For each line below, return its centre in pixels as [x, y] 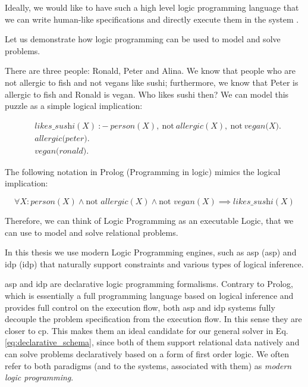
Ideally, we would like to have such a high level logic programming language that [152, 7]
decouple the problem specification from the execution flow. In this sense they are [153, 319]
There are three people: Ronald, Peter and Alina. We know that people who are [150, 71]
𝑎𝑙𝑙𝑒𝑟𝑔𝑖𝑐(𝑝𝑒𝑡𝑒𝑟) [61, 138]
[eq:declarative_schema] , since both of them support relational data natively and [152, 342]
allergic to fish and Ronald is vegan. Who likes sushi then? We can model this [147, 94]
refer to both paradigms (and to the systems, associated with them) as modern [148, 365]
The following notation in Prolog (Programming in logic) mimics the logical [143, 171]
